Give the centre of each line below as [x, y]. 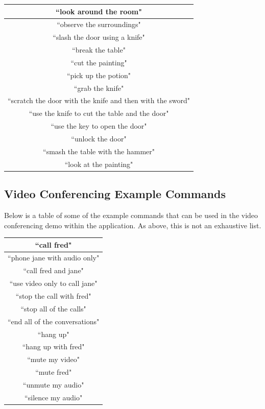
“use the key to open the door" [99, 126]
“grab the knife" [99, 88]
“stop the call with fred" [53, 295]
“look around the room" [99, 11]
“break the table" [99, 50]
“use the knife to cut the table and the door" [99, 113]
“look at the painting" [99, 164]
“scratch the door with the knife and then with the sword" [99, 100]
